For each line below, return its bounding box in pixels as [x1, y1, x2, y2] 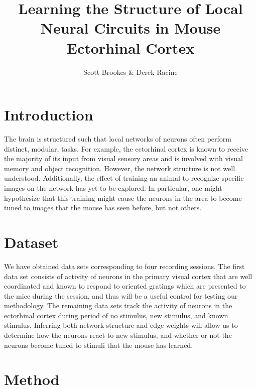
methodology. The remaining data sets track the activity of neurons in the [4, 300, 232, 311]
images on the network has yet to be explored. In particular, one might [4, 183, 222, 193]
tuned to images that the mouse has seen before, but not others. [4, 202, 202, 213]
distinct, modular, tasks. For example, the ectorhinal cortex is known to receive [4, 143, 248, 154]
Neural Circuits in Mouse [40, 18, 221, 38]
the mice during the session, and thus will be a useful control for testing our [4, 290, 238, 301]
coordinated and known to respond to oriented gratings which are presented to [4, 281, 246, 291]
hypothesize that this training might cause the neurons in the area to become [4, 192, 242, 203]
